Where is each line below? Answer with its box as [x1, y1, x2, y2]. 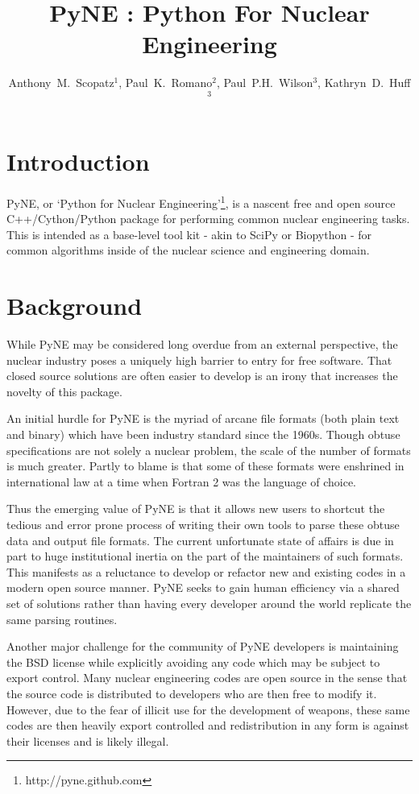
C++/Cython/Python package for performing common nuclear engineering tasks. [6, 210, 410, 227]
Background [6, 289, 143, 322]
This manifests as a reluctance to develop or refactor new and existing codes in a [6, 563, 406, 580]
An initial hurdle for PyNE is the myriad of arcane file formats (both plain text [6, 410, 400, 427]
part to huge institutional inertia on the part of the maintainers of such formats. [6, 548, 404, 564]
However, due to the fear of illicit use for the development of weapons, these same [6, 701, 410, 717]
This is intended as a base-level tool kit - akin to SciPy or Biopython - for [6, 225, 372, 242]
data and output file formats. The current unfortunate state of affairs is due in [6, 531, 394, 548]
